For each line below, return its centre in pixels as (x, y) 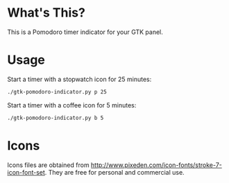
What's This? (46, 13)
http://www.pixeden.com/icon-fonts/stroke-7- (156, 165)
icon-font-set (26, 172)
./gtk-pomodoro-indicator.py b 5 (56, 118)
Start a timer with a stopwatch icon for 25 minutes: (79, 79)
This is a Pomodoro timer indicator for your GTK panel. (85, 32)
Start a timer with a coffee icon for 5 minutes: (72, 105)
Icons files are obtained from (48, 165)
